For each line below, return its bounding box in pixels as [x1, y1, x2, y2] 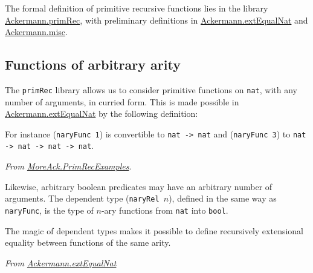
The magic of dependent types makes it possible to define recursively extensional [5, 224, 304, 237]
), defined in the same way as [169, 192, 277, 205]
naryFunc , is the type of [5, 203, 94, 216]
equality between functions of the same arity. [5, 236, 171, 249]
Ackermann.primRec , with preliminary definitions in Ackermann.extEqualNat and [5, 13, 308, 26]
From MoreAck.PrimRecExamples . [5, 160, 132, 173]
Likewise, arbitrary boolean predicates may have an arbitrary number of [5, 180, 273, 192]
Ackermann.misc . [5, 25, 68, 38]
